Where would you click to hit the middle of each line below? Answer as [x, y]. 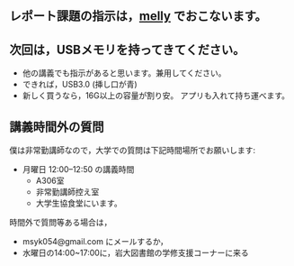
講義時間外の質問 [57, 127]
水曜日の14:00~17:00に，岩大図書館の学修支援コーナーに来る [135, 253]
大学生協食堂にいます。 [79, 203]
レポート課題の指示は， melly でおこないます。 [138, 16]
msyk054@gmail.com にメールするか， [95, 242]
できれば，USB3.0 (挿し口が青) [80, 85]
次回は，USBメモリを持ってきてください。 [127, 49]
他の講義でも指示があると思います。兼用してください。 [124, 73]
